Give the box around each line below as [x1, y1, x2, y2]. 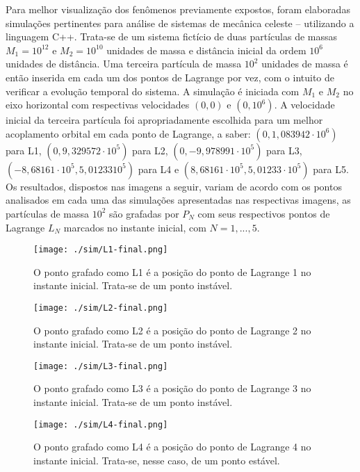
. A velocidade [274, 97, 335, 112]
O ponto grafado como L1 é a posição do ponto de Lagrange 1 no [33, 264, 311, 279]
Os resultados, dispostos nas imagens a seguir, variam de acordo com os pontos [6, 179, 342, 193]
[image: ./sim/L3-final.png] [33, 361, 168, 371]
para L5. [313, 161, 349, 176]
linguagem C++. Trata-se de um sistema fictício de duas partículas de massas [6, 29, 338, 44]
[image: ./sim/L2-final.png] [33, 302, 168, 313]
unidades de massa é [261, 56, 348, 71]
